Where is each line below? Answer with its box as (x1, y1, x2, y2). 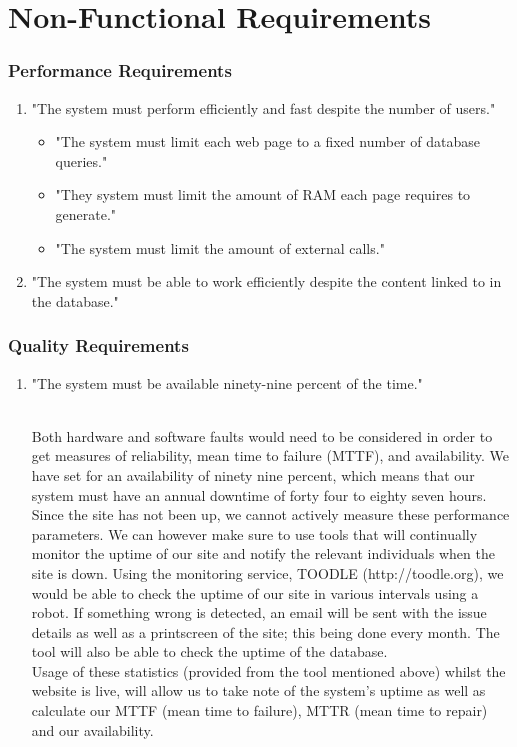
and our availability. (31, 719, 154, 740)
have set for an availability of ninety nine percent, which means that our (31, 464, 475, 485)
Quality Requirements (8, 333, 189, 358)
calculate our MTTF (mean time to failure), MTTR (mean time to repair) (31, 700, 488, 721)
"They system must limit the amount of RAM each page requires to (55, 184, 471, 205)
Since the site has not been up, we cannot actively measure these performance (31, 504, 510, 525)
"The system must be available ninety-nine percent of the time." (31, 372, 423, 393)
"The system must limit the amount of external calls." (55, 237, 385, 258)
